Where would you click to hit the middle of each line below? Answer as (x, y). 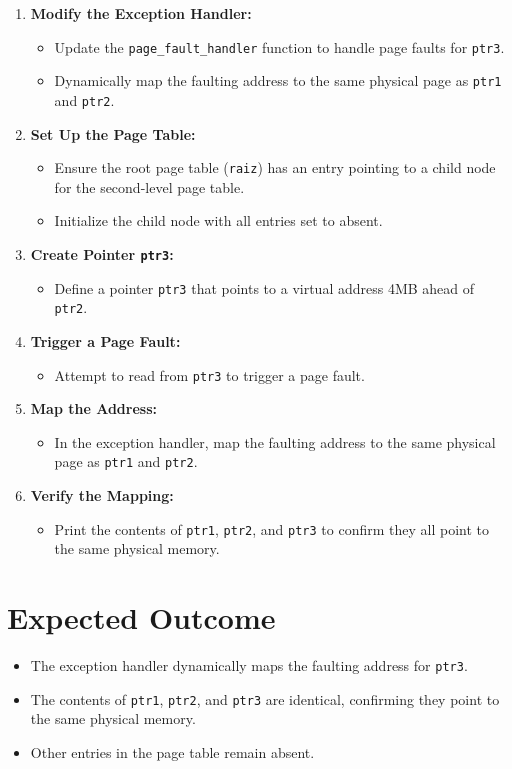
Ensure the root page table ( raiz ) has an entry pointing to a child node (275, 167)
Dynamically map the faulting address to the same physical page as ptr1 (278, 80)
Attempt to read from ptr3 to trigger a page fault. (209, 374)
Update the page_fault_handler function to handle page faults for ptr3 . (279, 46)
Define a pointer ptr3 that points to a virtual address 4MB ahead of (264, 287)
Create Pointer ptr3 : (102, 254)
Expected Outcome (141, 617)
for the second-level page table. (149, 186)
